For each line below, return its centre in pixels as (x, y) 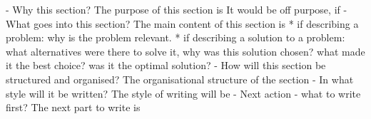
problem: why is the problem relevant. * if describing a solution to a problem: (176, 37)
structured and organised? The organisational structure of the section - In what (180, 79)
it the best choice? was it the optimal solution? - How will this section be (166, 65)
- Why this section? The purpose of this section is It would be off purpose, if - (177, 9)
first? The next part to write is (73, 107)
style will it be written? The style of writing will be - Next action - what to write (183, 93)
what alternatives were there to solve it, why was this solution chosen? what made (185, 51)
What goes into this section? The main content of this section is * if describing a (182, 23)
